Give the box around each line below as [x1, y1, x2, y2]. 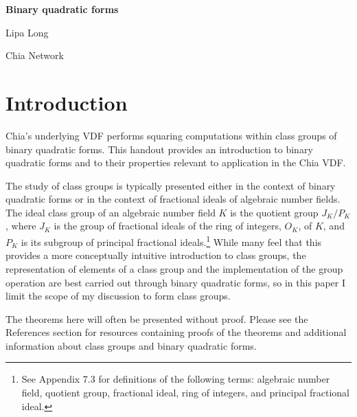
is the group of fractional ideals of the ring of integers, [54, 218, 281, 233]
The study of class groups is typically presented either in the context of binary [5, 178, 336, 192]
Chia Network [5, 48, 64, 63]
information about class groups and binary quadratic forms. [5, 338, 257, 352]
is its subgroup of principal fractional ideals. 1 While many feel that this [21, 233, 322, 249]
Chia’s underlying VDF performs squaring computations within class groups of [5, 128, 337, 142]
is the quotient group [230, 205, 319, 219]
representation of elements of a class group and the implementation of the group [5, 261, 343, 275]
